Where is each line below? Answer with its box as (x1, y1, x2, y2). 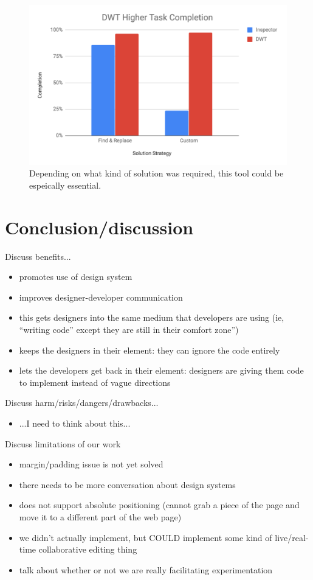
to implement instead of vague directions (19, 376, 171, 388)
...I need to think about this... (19, 417, 131, 430)
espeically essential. (29, 178, 101, 191)
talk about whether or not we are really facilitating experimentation (19, 563, 273, 576)
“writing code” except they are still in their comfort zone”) (19, 323, 239, 336)
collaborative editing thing (38, 543, 137, 556)
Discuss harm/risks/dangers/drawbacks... (5, 396, 159, 409)
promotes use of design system (19, 270, 132, 283)
